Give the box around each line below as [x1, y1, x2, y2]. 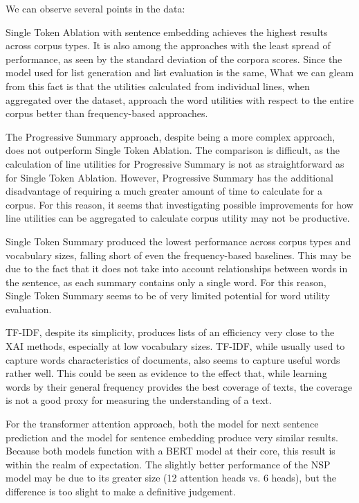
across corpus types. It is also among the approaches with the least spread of [6, 38, 331, 53]
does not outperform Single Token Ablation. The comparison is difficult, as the [6, 143, 340, 157]
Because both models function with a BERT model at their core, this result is [6, 443, 335, 458]
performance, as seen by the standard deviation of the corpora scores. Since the [6, 51, 342, 66]
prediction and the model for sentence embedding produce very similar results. [6, 430, 338, 444]
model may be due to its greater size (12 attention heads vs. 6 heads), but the [6, 470, 336, 485]
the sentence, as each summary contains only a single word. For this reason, [6, 274, 326, 289]
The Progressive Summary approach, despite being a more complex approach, [6, 129, 335, 143]
